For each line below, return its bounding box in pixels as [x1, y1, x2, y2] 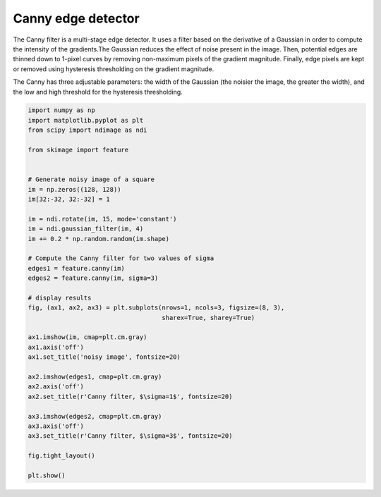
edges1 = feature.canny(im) [28, 264, 125, 272]
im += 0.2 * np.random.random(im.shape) [28, 235, 169, 243]
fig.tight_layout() [28, 452, 95, 460]
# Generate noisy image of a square [28, 176, 155, 183]
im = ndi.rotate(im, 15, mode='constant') [28, 215, 177, 223]
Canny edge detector [13, 11, 140, 26]
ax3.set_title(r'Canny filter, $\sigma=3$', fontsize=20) [28, 432, 233, 440]
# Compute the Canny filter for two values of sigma [28, 254, 214, 262]
